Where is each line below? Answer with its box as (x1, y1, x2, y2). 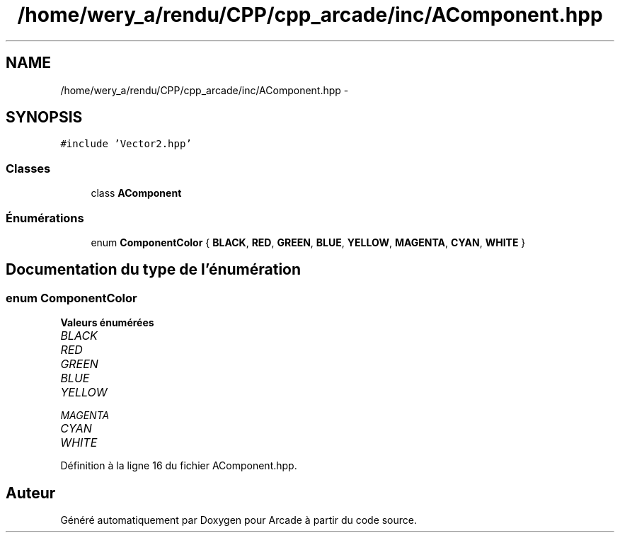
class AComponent (91, 187, 182, 200)
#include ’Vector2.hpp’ (60, 138, 192, 150)
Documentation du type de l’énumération (6, 261, 302, 279)
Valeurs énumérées (60, 316, 154, 329)
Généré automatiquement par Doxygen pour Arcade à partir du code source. (60, 514, 418, 526)
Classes (6, 161, 51, 176)
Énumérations (6, 210, 84, 225)
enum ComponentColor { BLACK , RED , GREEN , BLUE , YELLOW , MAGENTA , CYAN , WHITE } (91, 236, 526, 248)
